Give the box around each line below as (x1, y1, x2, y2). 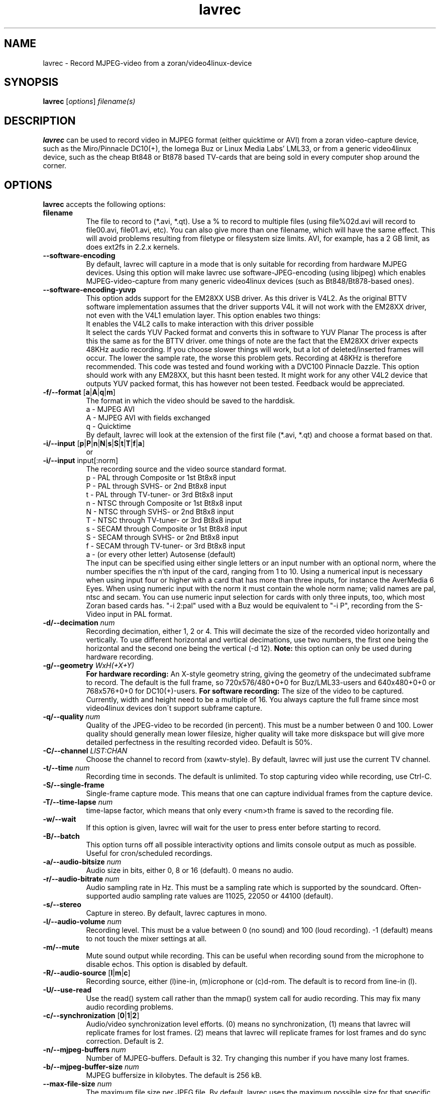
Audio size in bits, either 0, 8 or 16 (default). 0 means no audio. (86, 866, 294, 875)
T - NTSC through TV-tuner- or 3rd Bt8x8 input (86, 516, 242, 525)
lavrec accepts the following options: (43, 200, 166, 209)
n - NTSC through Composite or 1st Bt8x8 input (86, 499, 243, 508)
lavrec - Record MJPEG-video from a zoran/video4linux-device (43, 58, 252, 67)
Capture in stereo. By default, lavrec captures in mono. (86, 909, 267, 918)
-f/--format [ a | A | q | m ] (43, 388, 116, 397)
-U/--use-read (43, 986, 92, 995)
